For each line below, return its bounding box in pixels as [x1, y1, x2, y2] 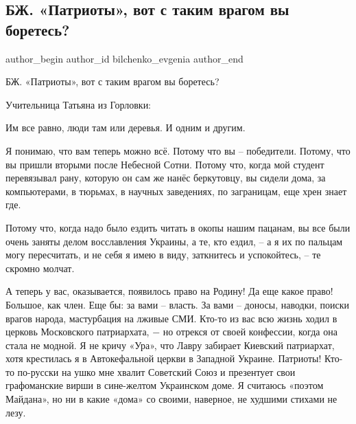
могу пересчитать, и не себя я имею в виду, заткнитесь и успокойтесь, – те [5, 247, 321, 262]
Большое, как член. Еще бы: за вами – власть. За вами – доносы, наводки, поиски [5, 297, 350, 311]
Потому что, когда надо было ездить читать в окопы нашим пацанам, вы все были [5, 220, 351, 234]
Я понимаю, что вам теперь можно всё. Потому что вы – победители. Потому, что [5, 143, 351, 157]
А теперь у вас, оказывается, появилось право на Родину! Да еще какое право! [5, 284, 333, 298]
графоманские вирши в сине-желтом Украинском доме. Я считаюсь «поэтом [5, 378, 324, 392]
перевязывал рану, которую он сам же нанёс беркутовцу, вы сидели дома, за [5, 170, 326, 185]
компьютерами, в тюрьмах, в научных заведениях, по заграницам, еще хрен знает [5, 183, 347, 198]
